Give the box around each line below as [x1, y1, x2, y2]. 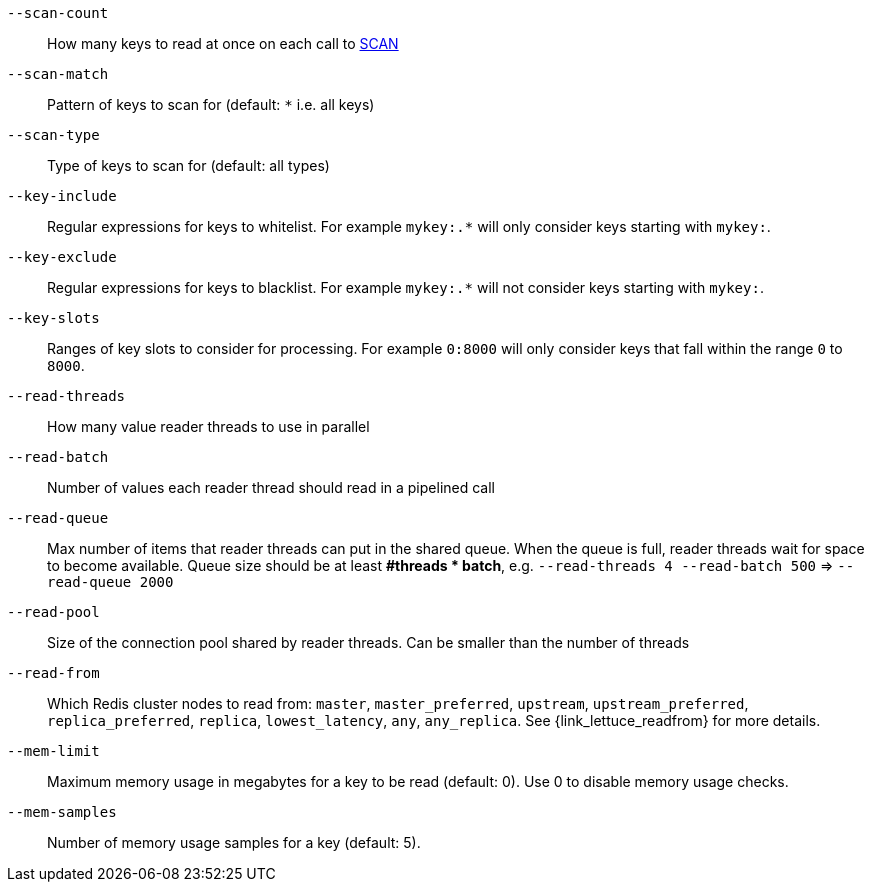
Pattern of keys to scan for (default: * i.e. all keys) [47, 96, 375, 113]
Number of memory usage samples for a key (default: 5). [47, 834, 421, 851]
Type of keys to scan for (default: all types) [47, 157, 330, 174]
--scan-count [7, 5, 109, 21]
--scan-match [7, 66, 109, 82]
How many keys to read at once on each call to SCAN [47, 35, 399, 52]
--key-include [7, 188, 117, 204]
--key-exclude [7, 249, 117, 265]
